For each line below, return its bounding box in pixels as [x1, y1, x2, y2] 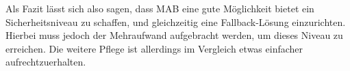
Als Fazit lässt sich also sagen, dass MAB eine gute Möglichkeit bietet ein [5, 1, 314, 15]
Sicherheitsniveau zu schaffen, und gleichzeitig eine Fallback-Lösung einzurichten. [5, 14, 346, 29]
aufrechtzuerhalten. [5, 55, 86, 69]
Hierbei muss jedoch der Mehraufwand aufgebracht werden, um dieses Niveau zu [5, 28, 343, 42]
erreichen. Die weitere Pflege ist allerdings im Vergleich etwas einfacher [5, 41, 303, 55]
